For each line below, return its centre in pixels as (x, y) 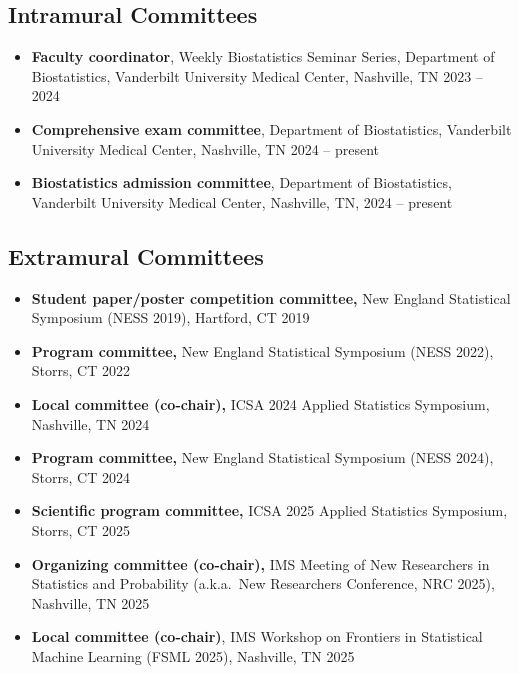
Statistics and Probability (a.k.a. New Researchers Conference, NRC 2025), (263, 583)
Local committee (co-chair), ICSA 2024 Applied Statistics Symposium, (260, 403)
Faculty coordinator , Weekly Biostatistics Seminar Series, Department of (263, 56)
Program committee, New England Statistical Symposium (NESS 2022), (262, 350)
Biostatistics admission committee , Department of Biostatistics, (241, 182)
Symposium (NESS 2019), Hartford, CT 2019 (170, 317)
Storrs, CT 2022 (80, 370)
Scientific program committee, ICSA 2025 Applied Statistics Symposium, (269, 510)
